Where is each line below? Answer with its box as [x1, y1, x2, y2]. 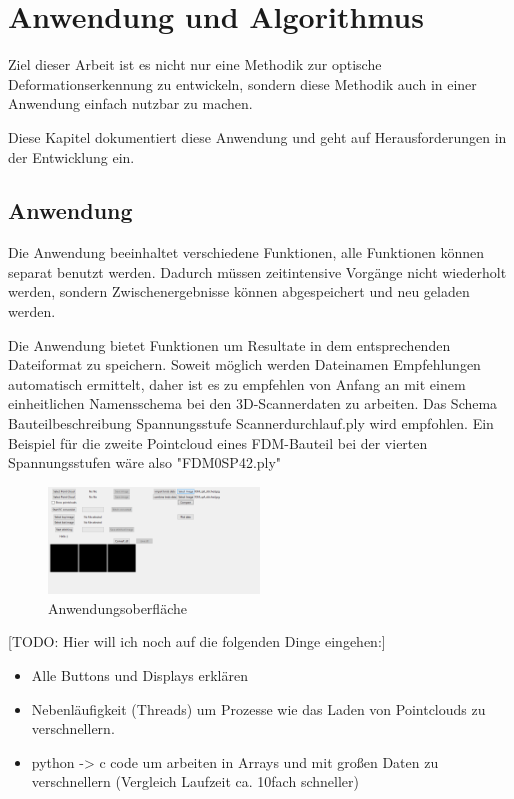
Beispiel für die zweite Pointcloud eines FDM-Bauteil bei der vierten [8, 432, 428, 453]
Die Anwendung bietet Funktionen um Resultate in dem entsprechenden [8, 334, 451, 355]
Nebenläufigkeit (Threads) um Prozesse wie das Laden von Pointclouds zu [31, 698, 486, 719]
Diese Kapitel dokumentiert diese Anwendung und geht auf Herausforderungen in [8, 126, 507, 147]
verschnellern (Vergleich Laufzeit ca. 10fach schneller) [31, 771, 359, 792]
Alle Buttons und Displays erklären [31, 664, 248, 685]
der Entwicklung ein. [8, 146, 135, 167]
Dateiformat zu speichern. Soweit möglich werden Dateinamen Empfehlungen [8, 354, 481, 375]
